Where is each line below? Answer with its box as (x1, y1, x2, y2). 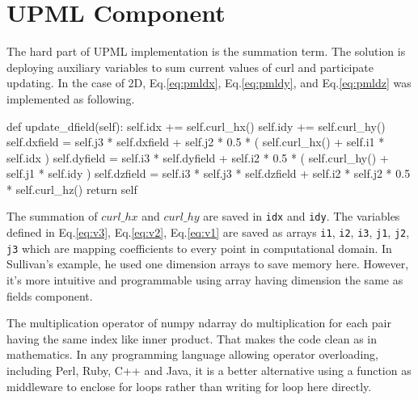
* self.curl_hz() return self (6, 180, 137, 197)
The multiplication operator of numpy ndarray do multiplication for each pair (6, 314, 391, 331)
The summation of (6, 208, 98, 225)
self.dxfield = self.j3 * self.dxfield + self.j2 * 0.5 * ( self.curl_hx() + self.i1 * (6, 133, 385, 150)
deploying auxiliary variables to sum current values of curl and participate (6, 58, 374, 75)
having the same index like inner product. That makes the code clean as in (6, 330, 378, 347)
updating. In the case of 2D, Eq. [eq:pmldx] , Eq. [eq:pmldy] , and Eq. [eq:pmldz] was (6, 74, 412, 91)
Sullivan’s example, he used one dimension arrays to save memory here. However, (6, 255, 409, 272)
